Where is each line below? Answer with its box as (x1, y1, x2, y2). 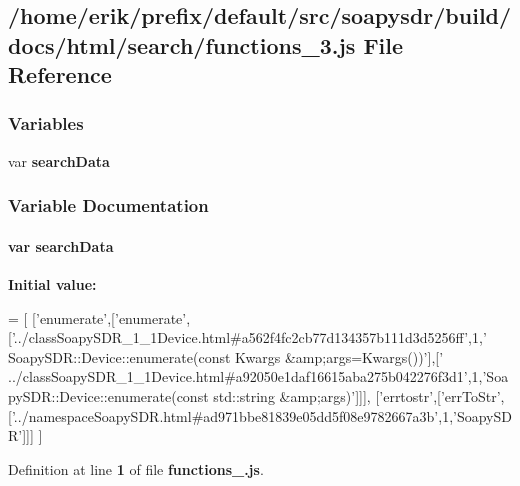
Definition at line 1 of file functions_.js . (8, 458, 264, 479)
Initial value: (8, 274, 97, 295)
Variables (8, 111, 84, 136)
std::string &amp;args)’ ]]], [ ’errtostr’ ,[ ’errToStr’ (213, 385, 501, 406)
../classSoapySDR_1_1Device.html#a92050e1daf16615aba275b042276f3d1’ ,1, (8, 366, 483, 387)
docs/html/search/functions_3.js (8, 29, 356, 60)
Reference (8, 59, 112, 90)
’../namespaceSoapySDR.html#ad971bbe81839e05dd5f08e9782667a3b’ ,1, (11, 405, 454, 426)
